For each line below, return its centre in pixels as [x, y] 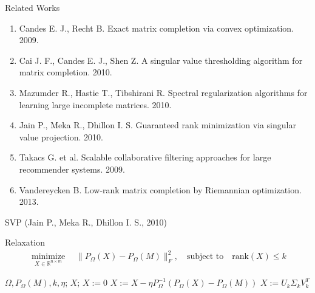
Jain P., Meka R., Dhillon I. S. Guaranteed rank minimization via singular [157, 125]
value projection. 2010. [61, 136]
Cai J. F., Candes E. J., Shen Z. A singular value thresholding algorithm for [161, 60]
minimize [48, 257]
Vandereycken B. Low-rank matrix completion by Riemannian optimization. [160, 189]
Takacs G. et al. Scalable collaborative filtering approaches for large [145, 157]
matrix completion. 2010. [66, 72]
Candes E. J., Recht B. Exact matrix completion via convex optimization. [156, 28]
